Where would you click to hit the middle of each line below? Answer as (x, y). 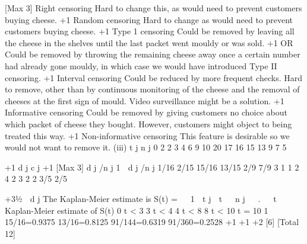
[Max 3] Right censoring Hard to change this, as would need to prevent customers (153, 8)
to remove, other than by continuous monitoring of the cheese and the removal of (152, 89)
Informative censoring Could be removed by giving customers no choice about (146, 112)
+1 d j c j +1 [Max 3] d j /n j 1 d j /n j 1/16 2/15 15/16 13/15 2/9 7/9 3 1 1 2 (152, 167)
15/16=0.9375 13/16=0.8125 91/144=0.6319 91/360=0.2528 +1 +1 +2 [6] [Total (152, 222)
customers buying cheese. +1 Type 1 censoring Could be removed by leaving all (150, 31)
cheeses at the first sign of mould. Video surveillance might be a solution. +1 (145, 100)
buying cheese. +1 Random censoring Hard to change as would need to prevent (149, 19)
